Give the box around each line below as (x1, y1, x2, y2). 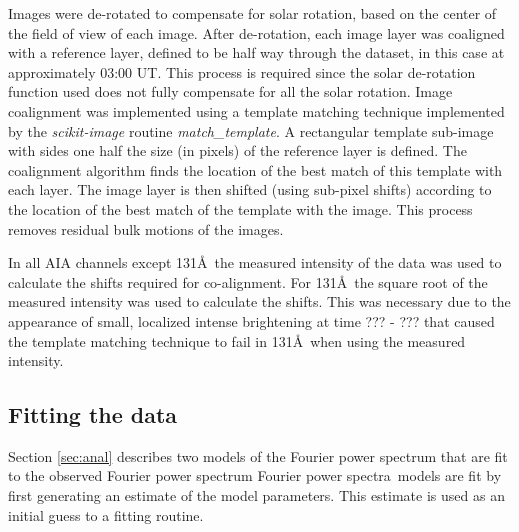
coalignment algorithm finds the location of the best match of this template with (8, 159, 503, 180)
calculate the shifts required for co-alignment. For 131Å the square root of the (8, 271, 488, 292)
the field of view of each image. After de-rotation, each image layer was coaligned (8, 22, 505, 43)
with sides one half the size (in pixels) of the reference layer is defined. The (8, 140, 467, 161)
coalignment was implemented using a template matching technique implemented (8, 100, 505, 121)
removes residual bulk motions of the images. (8, 218, 284, 239)
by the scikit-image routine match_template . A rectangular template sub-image (8, 120, 494, 141)
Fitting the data (8, 399, 178, 430)
